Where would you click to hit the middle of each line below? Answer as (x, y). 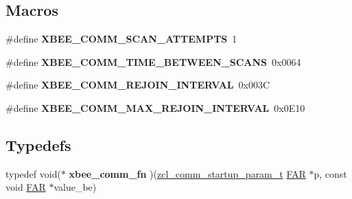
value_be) (75, 187)
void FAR (26, 187)
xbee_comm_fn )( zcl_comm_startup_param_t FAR (187, 173)
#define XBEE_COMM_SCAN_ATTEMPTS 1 (121, 39)
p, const (330, 173)
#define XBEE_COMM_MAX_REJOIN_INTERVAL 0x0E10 (155, 107)
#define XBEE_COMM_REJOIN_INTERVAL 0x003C (138, 85)
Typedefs (38, 144)
